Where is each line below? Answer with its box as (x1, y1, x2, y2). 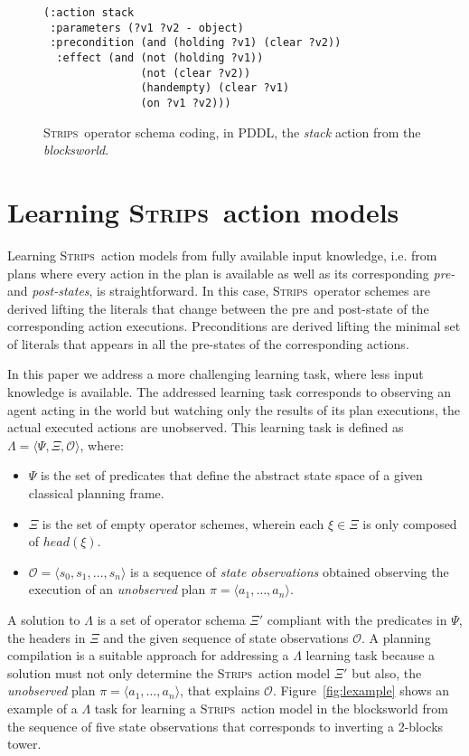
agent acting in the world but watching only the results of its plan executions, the (7, 400, 460, 419)
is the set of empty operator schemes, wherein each (42, 514, 324, 533)
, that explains (180, 681, 260, 700)
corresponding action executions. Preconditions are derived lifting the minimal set (7, 317, 461, 335)
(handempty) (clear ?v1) (140, 81, 290, 95)
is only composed (362, 514, 457, 533)
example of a (7, 698, 78, 717)
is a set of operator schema (97, 610, 246, 628)
